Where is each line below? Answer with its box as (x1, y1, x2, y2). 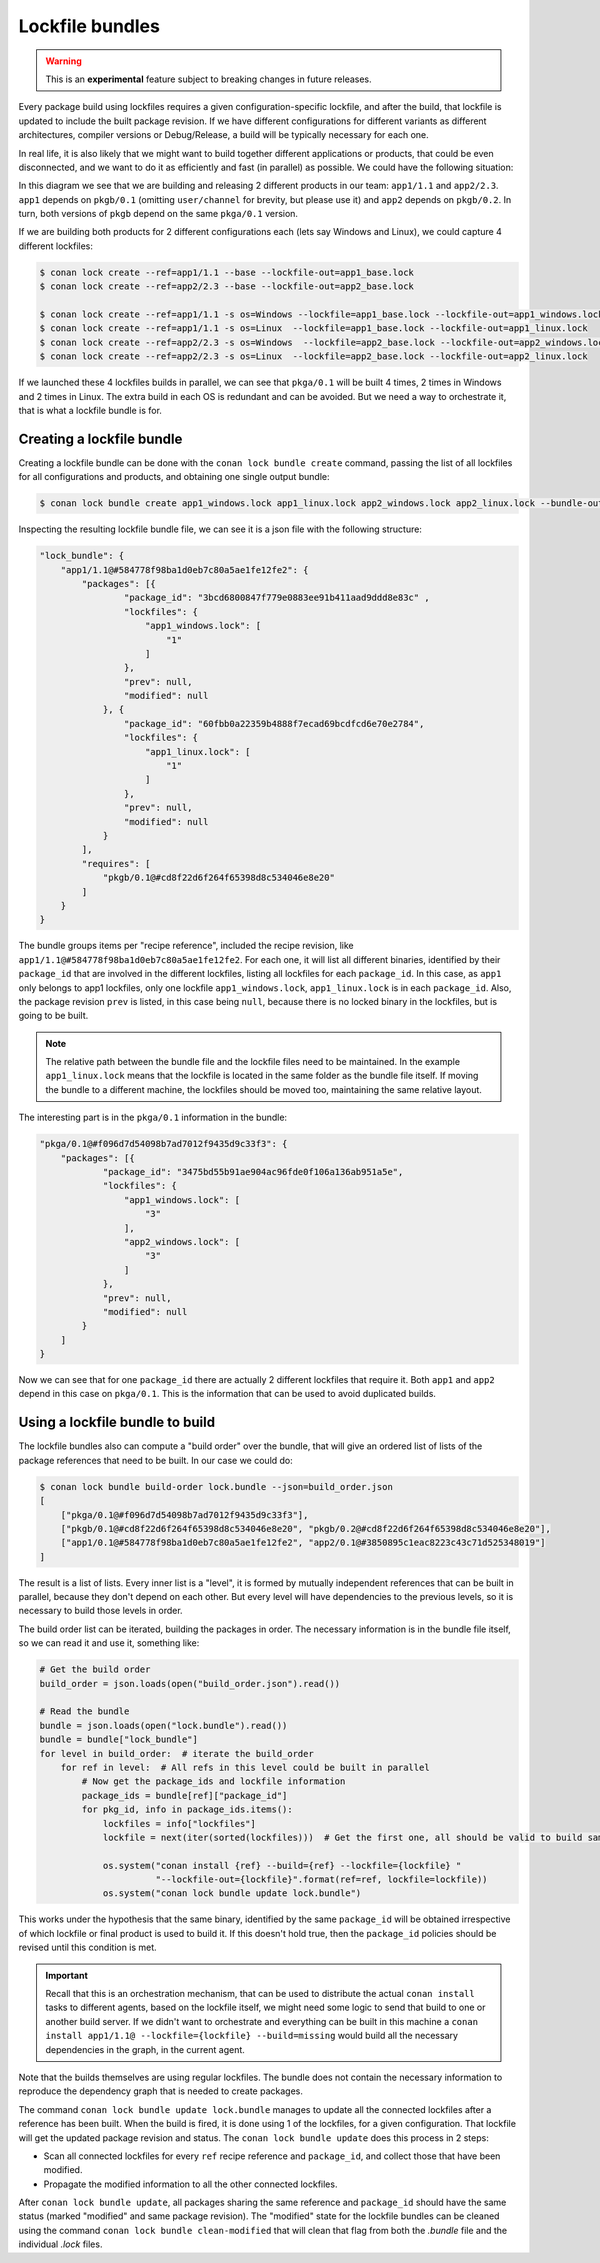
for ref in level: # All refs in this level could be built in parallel (60, 1761, 430, 1773)
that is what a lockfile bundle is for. (18, 404, 162, 416)
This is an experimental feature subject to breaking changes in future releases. (45, 73, 372, 85)
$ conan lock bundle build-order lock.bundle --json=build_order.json (39, 1481, 394, 1492)
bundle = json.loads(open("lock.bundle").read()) (39, 1720, 288, 1731)
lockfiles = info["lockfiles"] (102, 1818, 257, 1829)
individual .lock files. (18, 2238, 103, 2250)
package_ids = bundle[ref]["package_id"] (81, 1790, 288, 1801)
